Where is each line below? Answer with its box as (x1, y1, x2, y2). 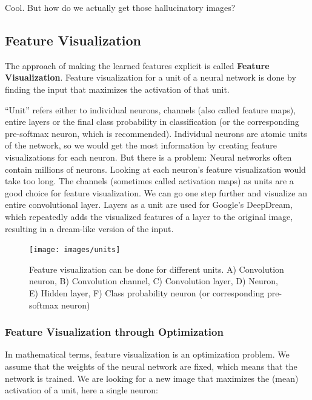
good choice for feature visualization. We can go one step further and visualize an (5, 186, 307, 199)
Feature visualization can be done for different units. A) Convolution (29, 262, 284, 275)
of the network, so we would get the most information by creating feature (5, 139, 277, 152)
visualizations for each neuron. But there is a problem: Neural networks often (5, 150, 292, 163)
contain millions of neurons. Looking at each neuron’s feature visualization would (5, 162, 306, 175)
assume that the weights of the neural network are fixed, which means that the (5, 359, 297, 372)
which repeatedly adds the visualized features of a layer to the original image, (5, 210, 293, 222)
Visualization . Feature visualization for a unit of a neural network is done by (5, 71, 296, 84)
